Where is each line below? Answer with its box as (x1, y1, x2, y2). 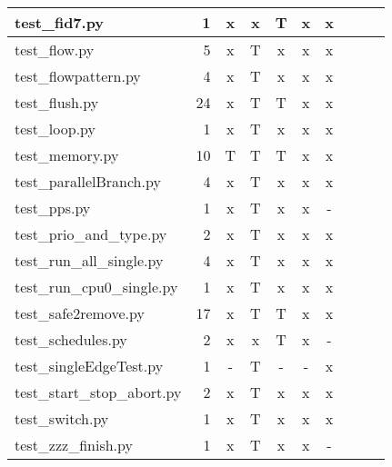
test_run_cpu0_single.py (15, 276, 178, 297)
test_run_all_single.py (15, 250, 164, 271)
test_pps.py (15, 197, 91, 218)
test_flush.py (15, 92, 99, 113)
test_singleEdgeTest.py (15, 355, 164, 376)
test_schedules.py (15, 329, 127, 350)
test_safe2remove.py (15, 303, 145, 323)
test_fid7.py (15, 12, 105, 33)
